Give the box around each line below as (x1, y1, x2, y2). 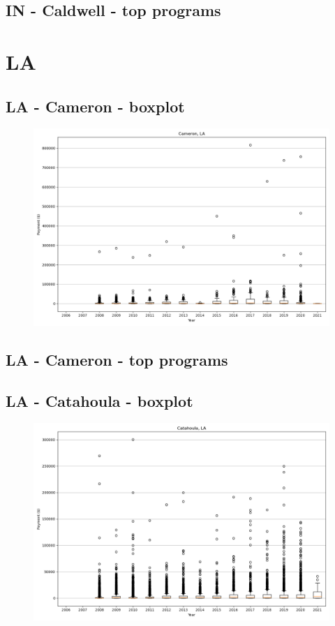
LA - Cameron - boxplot (6, 95, 185, 117)
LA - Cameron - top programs (6, 348, 228, 370)
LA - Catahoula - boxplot (6, 389, 193, 411)
